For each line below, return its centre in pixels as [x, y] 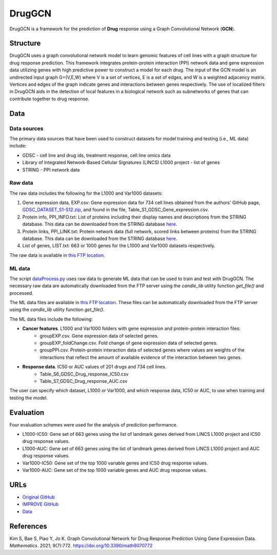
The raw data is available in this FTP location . [57, 255]
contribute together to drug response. [50, 99]
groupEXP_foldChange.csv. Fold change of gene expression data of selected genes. [129, 343]
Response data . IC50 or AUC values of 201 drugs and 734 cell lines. [94, 367]
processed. [21, 293]
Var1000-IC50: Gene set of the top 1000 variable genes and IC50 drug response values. [115, 463]
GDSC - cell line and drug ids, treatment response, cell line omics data [96, 155]
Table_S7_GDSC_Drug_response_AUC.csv [84, 381]
